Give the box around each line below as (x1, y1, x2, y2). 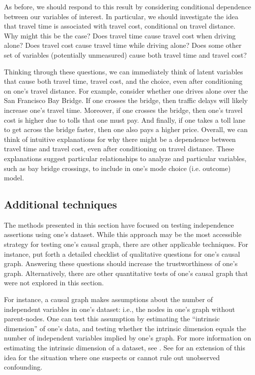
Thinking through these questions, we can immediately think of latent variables (4, 66, 243, 76)
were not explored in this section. (4, 277, 104, 288)
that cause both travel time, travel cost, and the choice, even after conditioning (4, 76, 243, 86)
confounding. (4, 362, 43, 372)
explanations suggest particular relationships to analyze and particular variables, (4, 153, 247, 163)
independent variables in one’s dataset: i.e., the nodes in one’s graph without (4, 304, 235, 314)
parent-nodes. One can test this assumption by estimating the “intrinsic (4, 313, 220, 324)
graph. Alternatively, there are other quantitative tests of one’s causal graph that (4, 268, 248, 278)
